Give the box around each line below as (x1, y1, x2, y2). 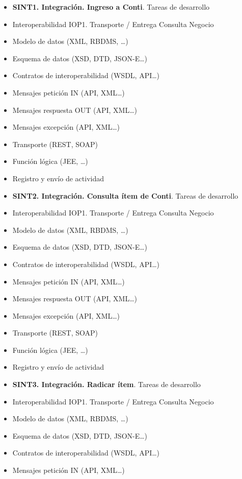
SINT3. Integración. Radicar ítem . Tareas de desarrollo (12, 379, 201, 390)
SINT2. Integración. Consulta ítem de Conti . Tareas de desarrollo (12, 190, 238, 201)
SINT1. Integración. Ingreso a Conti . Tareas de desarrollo (12, 2, 210, 12)
